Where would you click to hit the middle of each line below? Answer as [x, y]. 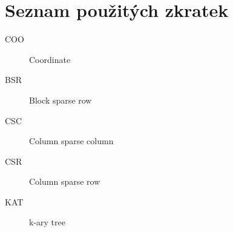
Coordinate [50, 59]
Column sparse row [65, 181]
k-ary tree [47, 222]
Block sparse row [61, 100]
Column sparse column [71, 141]
